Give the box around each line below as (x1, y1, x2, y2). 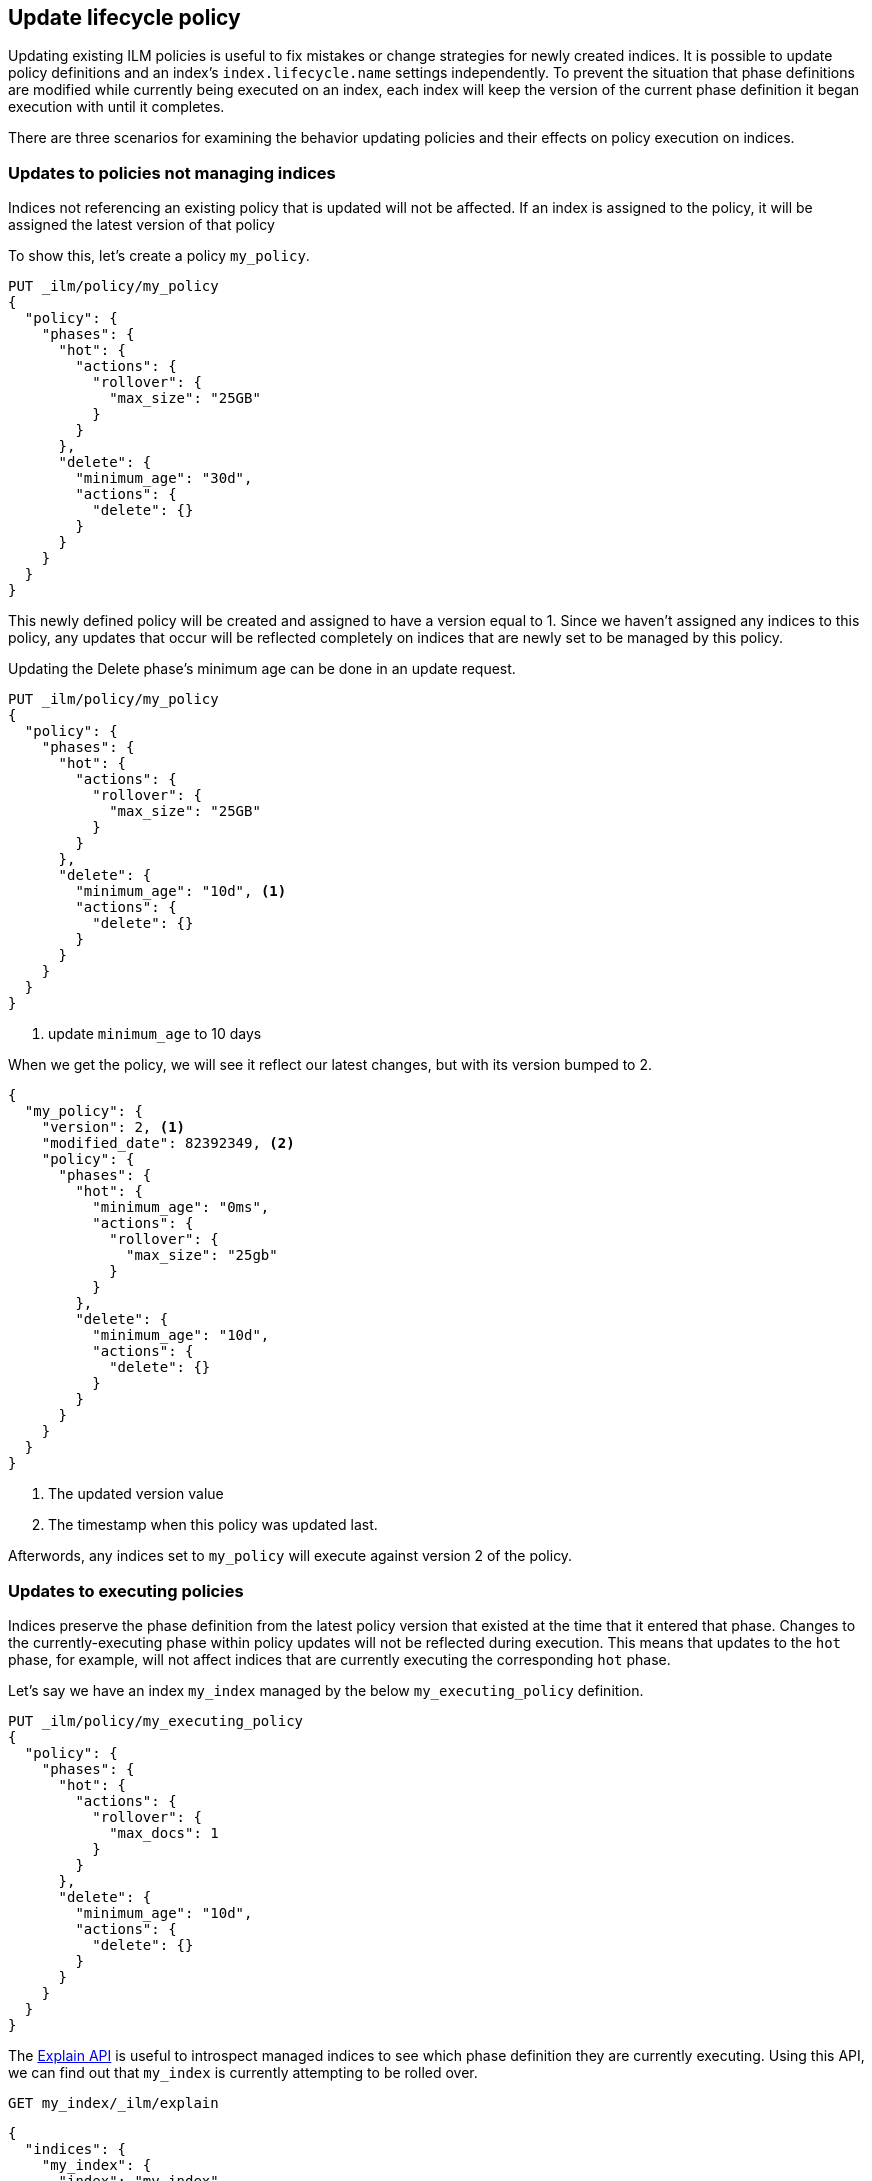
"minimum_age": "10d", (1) (75, 883, 287, 900)
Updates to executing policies (8, 1580, 244, 1601)
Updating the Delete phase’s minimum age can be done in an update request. (8, 660, 516, 678)
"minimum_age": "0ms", (92, 1199, 270, 1216)
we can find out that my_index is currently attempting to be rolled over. (8, 2063, 478, 2081)
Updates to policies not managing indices (8, 162, 336, 183)
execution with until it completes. (8, 98, 225, 116)
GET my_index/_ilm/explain (8, 2094, 219, 2111)
